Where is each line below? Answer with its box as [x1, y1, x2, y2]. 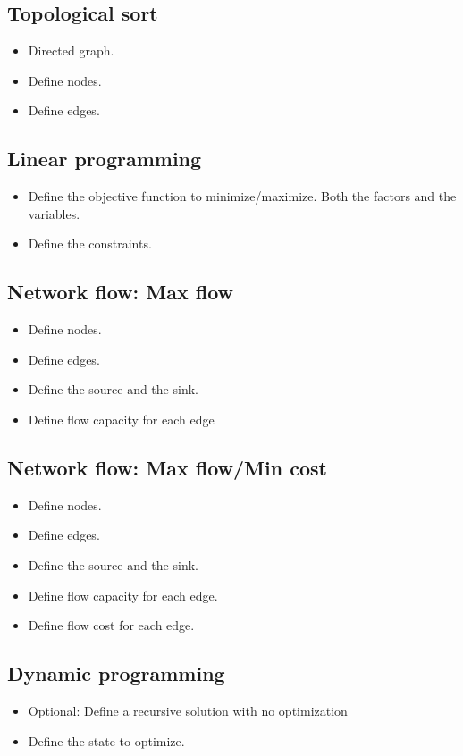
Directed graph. [28, 41, 114, 60]
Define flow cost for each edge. [28, 616, 195, 634]
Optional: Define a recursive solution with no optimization [28, 701, 348, 719]
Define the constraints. [28, 234, 152, 253]
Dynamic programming [7, 659, 225, 687]
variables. [28, 204, 80, 223]
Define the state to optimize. [28, 731, 185, 750]
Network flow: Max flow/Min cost [7, 453, 327, 481]
